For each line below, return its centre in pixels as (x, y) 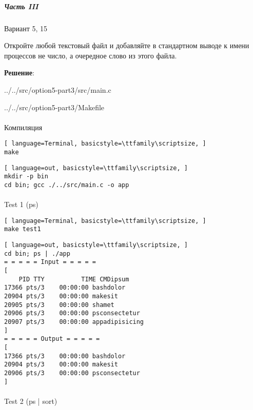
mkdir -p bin (26, 177)
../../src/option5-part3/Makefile (54, 107)
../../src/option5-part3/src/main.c (58, 89)
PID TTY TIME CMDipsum (74, 279)
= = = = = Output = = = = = (52, 339)
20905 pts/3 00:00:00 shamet (59, 305)
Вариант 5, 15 (26, 28)
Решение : (19, 73)
